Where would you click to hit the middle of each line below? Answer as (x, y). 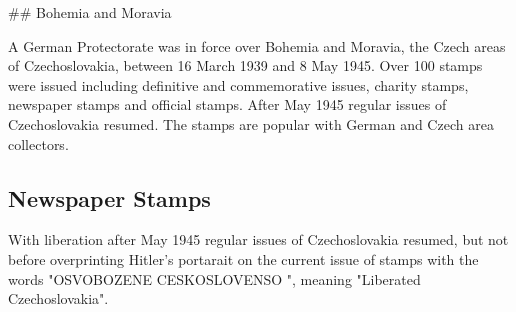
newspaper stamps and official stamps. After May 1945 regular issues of (227, 104)
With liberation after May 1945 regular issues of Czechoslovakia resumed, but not (258, 239)
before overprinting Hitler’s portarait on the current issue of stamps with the (243, 258)
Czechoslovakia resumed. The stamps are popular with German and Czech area (251, 123)
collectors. (38, 143)
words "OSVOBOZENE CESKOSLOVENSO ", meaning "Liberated (214, 278)
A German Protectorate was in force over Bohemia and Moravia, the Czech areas (257, 45)
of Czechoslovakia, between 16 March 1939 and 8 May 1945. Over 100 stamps (245, 65)
